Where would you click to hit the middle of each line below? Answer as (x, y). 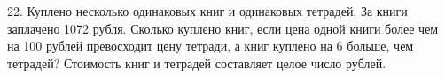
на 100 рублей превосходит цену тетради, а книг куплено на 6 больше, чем (211, 46)
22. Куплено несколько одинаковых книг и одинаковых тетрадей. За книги (207, 11)
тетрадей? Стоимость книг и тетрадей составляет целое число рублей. (197, 62)
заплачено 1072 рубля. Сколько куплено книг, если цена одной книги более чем (223, 28)
